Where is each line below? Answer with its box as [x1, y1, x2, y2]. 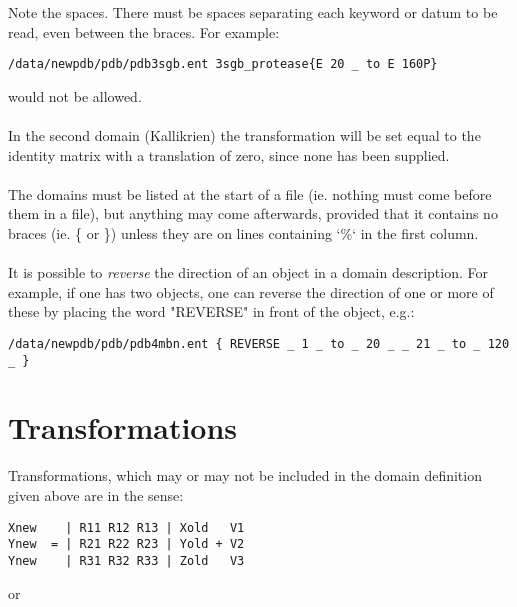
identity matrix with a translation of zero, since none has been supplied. [8, 144, 450, 165]
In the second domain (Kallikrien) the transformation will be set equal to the [8, 125, 481, 146]
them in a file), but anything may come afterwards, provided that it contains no [8, 203, 498, 224]
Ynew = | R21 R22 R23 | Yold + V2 [8, 537, 245, 552]
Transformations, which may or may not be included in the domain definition [8, 465, 482, 486]
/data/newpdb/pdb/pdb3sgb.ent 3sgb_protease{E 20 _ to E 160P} [8, 57, 438, 72]
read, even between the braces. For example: [8, 21, 280, 42]
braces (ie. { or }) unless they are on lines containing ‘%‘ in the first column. [8, 223, 479, 243]
